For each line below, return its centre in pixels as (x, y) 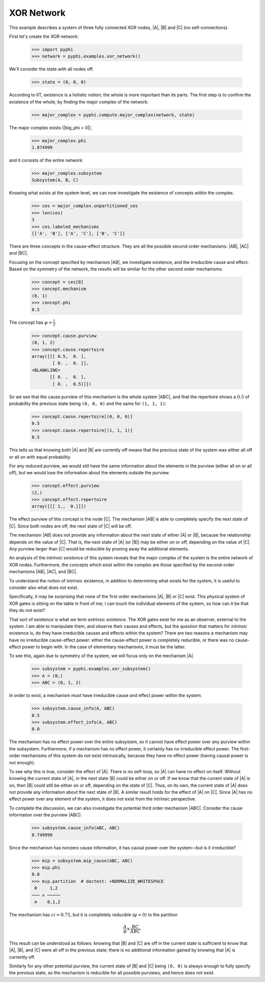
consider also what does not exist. (44, 587)
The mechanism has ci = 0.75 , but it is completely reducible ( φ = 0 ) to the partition (93, 915)
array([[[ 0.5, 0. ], (59, 357)
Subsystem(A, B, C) (55, 180)
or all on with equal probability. (40, 457)
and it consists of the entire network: (46, 160)
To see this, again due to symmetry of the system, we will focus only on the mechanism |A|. (102, 656)
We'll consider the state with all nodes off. (52, 69)
